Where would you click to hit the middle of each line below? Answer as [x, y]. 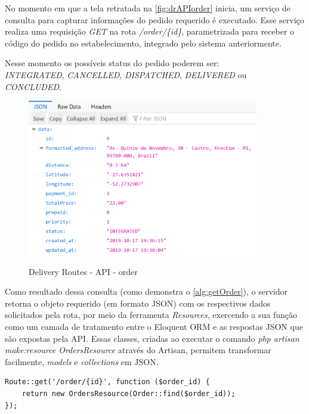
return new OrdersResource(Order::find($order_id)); [129, 393]
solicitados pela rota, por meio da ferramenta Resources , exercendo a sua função [151, 315]
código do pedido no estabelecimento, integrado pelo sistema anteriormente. [143, 43]
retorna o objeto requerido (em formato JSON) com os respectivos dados [138, 303]
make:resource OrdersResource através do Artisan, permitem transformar [138, 350]
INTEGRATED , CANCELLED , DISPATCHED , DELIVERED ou [126, 74]
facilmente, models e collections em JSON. [82, 361]
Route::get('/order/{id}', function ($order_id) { [107, 382]
